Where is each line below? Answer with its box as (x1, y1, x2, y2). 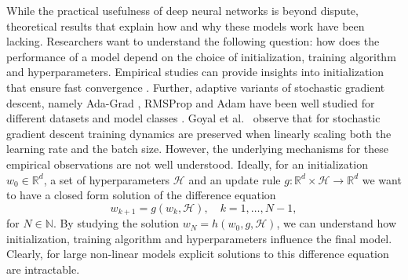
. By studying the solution (53, 215, 180, 231)
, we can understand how (276, 215, 397, 231)
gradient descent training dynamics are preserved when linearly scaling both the (6, 125, 392, 141)
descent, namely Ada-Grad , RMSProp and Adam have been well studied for (6, 94, 375, 111)
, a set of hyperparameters (43, 171, 170, 187)
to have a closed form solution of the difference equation (6, 187, 276, 203)
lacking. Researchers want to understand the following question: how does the (6, 33, 380, 49)
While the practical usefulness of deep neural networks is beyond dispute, (6, 2, 359, 18)
